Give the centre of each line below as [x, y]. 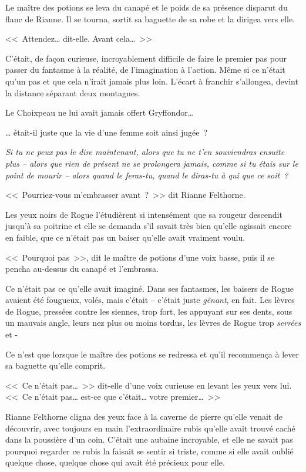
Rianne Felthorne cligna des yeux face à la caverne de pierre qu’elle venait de [144, 417]
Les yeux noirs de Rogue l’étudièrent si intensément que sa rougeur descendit [144, 214]
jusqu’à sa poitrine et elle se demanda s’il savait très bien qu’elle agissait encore [149, 226]
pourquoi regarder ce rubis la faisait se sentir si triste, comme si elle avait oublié [149, 451]
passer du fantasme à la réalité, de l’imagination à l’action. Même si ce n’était [145, 70]
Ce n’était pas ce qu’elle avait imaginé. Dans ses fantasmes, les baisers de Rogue [150, 288]
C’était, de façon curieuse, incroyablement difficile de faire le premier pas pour [146, 58]
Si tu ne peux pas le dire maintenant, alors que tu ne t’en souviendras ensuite [145, 152]
